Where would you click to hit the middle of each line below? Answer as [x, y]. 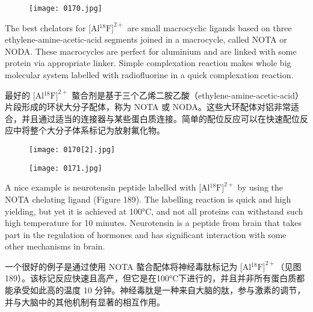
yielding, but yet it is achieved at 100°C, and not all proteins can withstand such [154, 211]
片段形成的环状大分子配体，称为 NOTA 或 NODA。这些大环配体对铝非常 [148, 107]
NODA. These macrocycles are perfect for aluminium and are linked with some [151, 51]
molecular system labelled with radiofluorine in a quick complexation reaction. [149, 75]
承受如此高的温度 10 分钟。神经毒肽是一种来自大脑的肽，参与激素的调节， [159, 290]
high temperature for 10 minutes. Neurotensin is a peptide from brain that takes [153, 223]
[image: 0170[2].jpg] [72, 150]
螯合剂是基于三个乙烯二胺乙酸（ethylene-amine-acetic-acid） [187, 95]
